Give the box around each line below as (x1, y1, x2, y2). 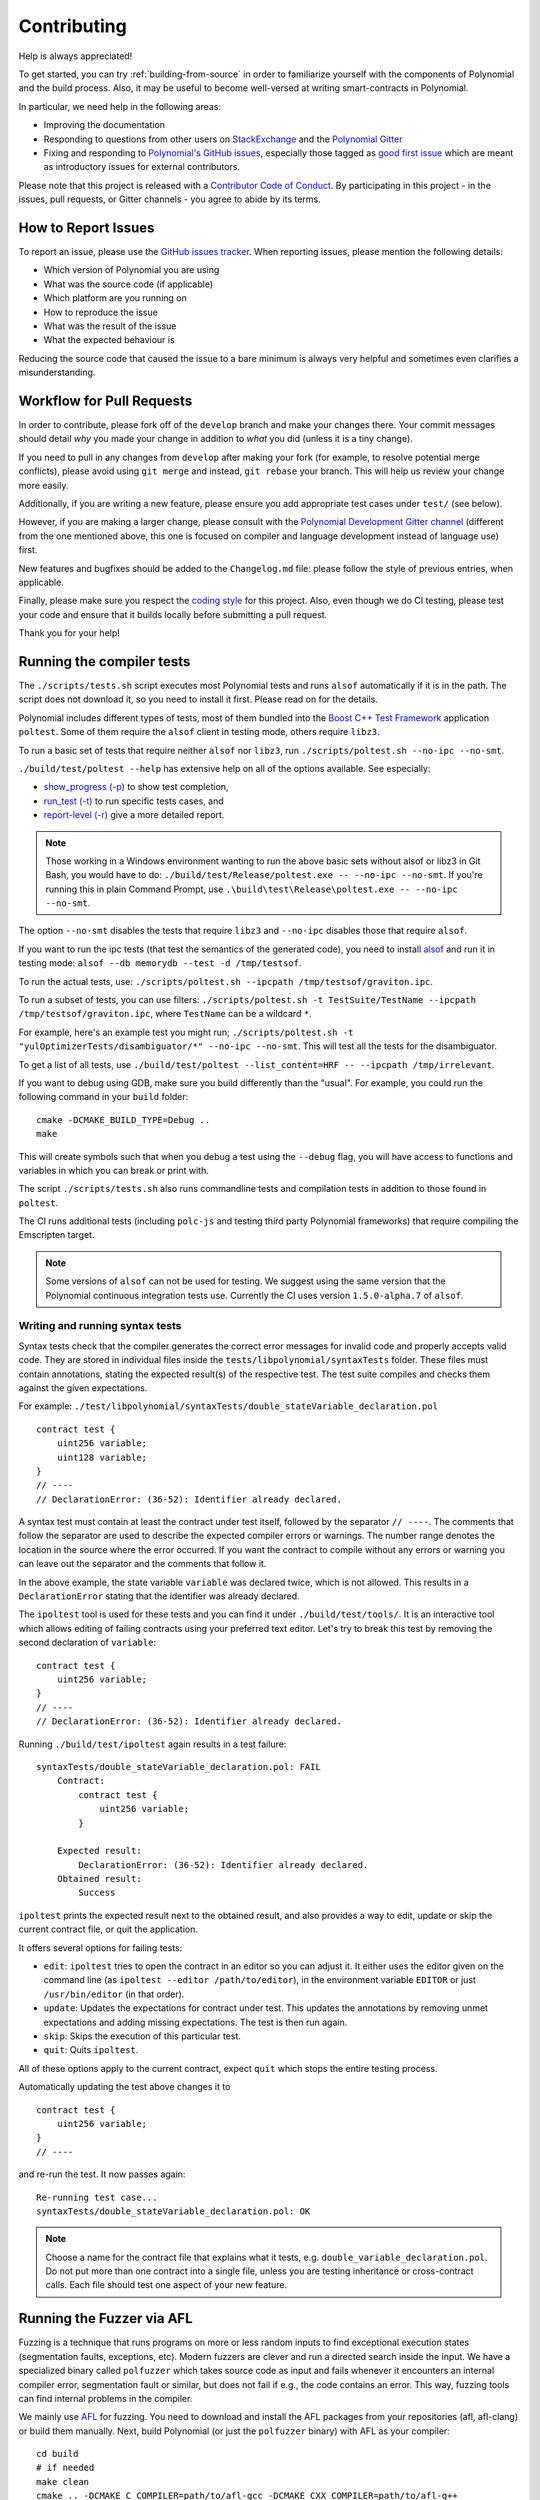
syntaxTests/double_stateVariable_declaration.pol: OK (36, 2205, 311, 2217)
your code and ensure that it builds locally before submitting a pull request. (18, 608, 328, 620)
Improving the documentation (43, 119, 165, 131)
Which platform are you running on (43, 292, 187, 304)
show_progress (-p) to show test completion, (43, 781, 229, 793)
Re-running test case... (36, 2191, 158, 2203)
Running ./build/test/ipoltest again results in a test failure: (18, 1738, 287, 1750)
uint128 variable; (56, 1451, 148, 1463)
